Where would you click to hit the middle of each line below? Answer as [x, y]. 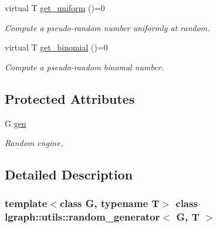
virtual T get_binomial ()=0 [56, 47]
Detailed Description [69, 175]
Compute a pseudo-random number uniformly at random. [107, 27]
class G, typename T [109, 203]
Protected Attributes [70, 98]
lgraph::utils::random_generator [82, 217]
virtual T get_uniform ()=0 [55, 8]
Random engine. [34, 143]
